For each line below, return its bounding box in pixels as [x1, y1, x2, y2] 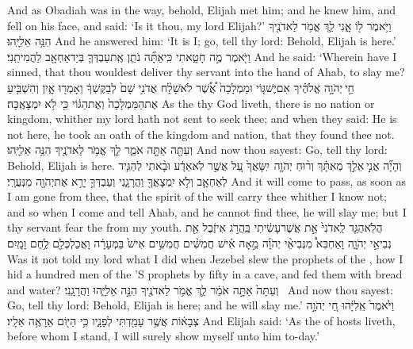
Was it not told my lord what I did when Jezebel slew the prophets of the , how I [7, 250, 403, 267]
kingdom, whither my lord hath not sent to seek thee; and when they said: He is [7, 110, 397, 127]
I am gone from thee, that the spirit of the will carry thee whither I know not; [7, 188, 387, 205]
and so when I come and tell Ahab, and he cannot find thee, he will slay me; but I [7, 203, 407, 220]
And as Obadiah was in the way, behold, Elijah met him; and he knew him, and [7, 2, 396, 17]
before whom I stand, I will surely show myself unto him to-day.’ [7, 328, 319, 344]
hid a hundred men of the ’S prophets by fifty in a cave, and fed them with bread [7, 266, 403, 282]
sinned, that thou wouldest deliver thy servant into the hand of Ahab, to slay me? [7, 63, 405, 80]
